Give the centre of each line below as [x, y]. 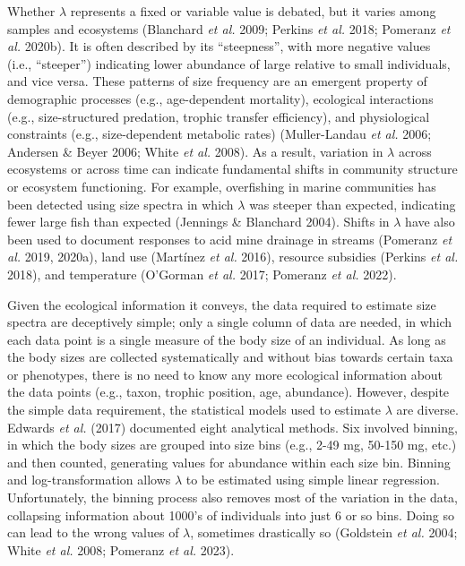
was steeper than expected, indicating [353, 204]
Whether [31, 11]
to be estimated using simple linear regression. [313, 480]
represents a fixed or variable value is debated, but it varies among [253, 11]
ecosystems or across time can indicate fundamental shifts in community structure [232, 169]
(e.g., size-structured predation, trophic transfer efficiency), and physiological [219, 116]
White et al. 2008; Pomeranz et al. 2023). [121, 549]
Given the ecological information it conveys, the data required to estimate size [222, 304]
